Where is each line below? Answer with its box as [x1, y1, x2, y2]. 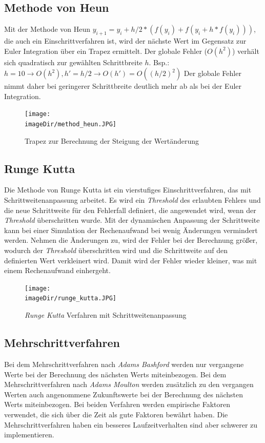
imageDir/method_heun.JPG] [25, 121, 116, 128]
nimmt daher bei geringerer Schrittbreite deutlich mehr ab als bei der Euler [4, 81, 242, 91]
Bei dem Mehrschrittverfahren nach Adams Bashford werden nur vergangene [4, 358, 244, 369]
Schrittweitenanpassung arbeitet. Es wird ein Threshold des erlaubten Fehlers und [4, 195, 261, 205]
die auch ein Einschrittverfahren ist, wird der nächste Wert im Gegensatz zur [4, 35, 247, 46]
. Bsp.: [149, 56, 170, 67]
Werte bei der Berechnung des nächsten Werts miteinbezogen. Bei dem [4, 369, 227, 379]
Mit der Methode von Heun [4, 24, 91, 34]
